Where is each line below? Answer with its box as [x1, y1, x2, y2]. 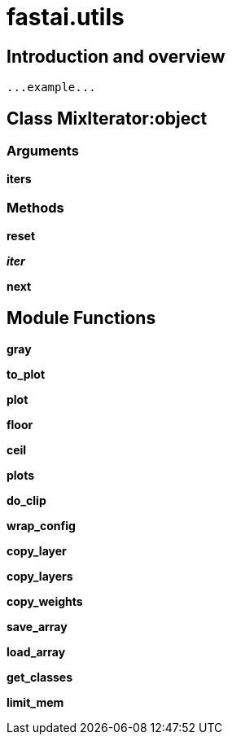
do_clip [7, 493, 46, 507]
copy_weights [7, 594, 83, 608]
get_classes [7, 669, 72, 684]
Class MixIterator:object [7, 107, 208, 129]
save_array [7, 619, 68, 634]
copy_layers [7, 568, 73, 583]
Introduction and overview [7, 46, 225, 67]
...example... [7, 81, 96, 94]
